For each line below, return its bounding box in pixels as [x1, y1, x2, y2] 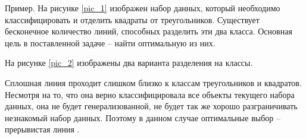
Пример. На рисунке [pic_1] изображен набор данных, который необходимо [5, 2, 280, 14]
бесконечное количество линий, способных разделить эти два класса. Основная [5, 25, 292, 37]
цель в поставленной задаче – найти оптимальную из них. [5, 36, 216, 49]
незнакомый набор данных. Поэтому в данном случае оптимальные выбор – [5, 111, 280, 124]
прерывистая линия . [5, 123, 80, 135]
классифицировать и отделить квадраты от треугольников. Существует [5, 13, 260, 26]
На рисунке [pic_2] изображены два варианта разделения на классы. [5, 56, 253, 69]
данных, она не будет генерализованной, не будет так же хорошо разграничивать [5, 100, 298, 112]
